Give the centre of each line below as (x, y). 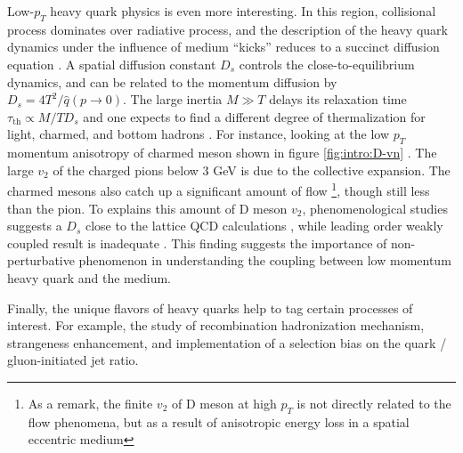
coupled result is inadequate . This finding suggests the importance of (197, 243)
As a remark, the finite (90, 403)
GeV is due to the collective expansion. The (332, 170)
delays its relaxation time (338, 99)
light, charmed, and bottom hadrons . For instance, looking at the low (199, 134)
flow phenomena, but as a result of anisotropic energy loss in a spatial (219, 421)
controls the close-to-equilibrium (327, 64)
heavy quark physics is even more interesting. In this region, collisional (243, 11)
